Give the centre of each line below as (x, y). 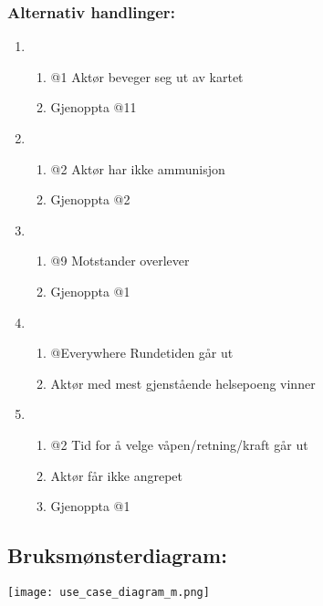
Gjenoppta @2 (90, 199)
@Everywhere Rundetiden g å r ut (142, 353)
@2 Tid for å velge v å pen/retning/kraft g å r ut (179, 444)
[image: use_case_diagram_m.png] (109, 592)
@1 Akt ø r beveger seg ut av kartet (147, 76)
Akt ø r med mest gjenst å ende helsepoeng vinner (183, 383)
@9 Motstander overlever (120, 261)
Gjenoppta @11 (94, 107)
